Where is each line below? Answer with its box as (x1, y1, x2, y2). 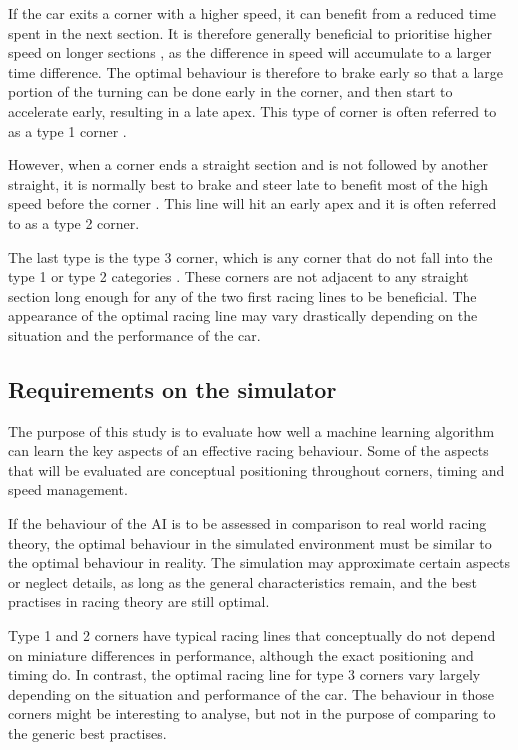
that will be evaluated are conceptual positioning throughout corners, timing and (8, 459, 505, 480)
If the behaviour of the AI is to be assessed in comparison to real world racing (8, 513, 487, 534)
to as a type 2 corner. (8, 212, 140, 233)
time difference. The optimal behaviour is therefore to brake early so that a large (8, 61, 504, 82)
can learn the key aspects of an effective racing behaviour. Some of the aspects (8, 440, 489, 461)
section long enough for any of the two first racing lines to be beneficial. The (8, 285, 477, 306)
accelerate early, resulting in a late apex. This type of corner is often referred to (8, 100, 497, 121)
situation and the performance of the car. (8, 324, 261, 345)
